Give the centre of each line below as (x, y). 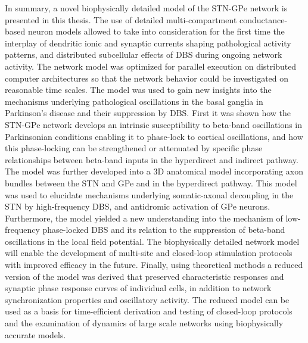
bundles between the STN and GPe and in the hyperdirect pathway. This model (151, 183)
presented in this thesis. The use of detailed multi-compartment (121, 19)
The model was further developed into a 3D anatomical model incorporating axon (154, 171)
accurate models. (35, 334)
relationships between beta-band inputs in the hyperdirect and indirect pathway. (152, 159)
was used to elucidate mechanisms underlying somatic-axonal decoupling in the (149, 194)
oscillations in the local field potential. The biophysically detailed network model (152, 241)
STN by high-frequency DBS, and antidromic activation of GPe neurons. (138, 206)
